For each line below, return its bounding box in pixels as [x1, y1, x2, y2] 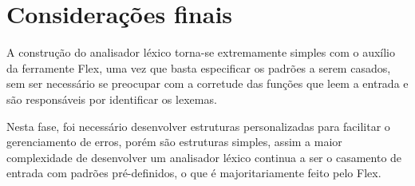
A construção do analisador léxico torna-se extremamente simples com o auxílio [6, 44, 395, 61]
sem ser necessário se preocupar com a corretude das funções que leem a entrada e [6, 75, 409, 92]
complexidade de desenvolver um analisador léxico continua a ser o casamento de [6, 148, 402, 165]
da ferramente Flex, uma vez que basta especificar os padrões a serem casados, [6, 59, 391, 76]
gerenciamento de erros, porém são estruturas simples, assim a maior [6, 133, 342, 150]
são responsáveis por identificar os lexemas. [6, 90, 217, 107]
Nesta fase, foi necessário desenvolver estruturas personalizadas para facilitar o [6, 117, 390, 134]
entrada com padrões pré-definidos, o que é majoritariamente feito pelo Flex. [6, 164, 381, 181]
